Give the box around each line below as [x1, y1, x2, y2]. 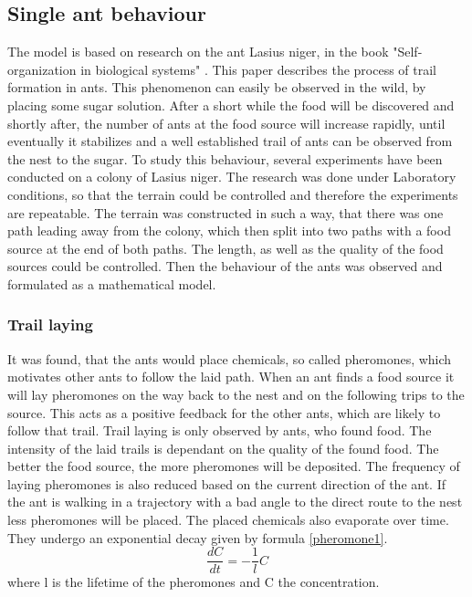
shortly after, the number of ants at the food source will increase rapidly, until [7, 113, 446, 132]
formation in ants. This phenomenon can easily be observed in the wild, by [7, 78, 426, 97]
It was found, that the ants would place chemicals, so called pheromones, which [7, 349, 452, 368]
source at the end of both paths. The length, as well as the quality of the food [7, 238, 444, 257]
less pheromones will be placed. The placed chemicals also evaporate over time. [7, 510, 449, 529]
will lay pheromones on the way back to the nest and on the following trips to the [7, 384, 465, 403]
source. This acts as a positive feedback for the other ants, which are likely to [7, 403, 441, 422]
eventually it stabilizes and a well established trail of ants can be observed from [7, 131, 453, 151]
